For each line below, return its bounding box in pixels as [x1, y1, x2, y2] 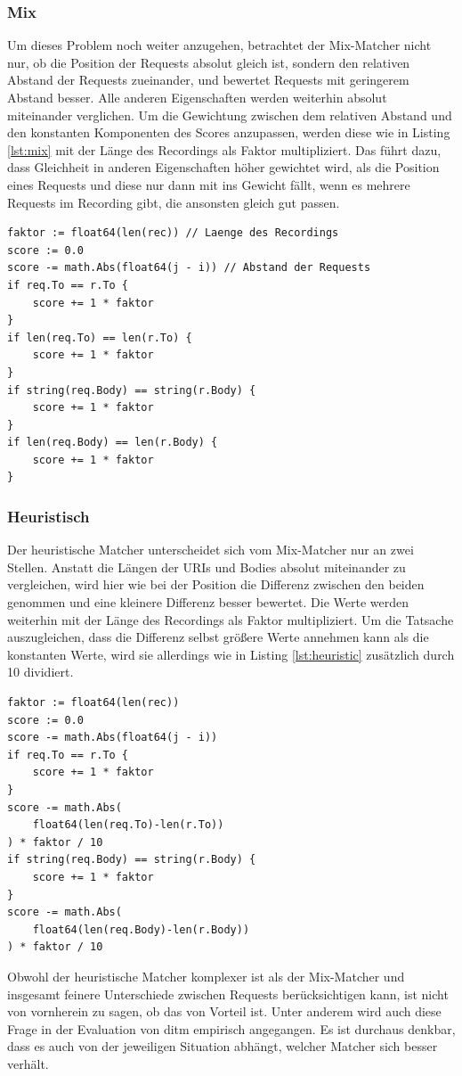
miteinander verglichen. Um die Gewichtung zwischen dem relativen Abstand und [7, 105, 452, 124]
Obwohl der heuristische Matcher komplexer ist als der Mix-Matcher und [7, 966, 405, 985]
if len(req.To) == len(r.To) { [7, 331, 192, 344]
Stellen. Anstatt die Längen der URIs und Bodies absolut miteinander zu [7, 557, 406, 576]
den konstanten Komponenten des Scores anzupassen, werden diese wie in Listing [7, 123, 450, 142]
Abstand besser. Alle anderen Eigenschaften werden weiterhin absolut [7, 88, 387, 106]
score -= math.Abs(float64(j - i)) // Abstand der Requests [7, 261, 371, 275]
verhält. [7, 1054, 49, 1072]
